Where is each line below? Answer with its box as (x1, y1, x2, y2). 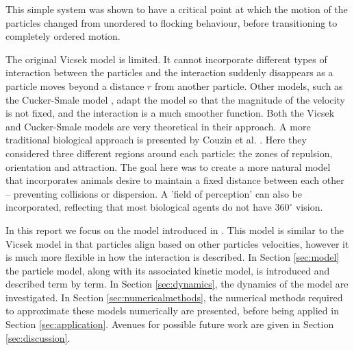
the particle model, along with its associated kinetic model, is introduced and (5, 263, 330, 277)
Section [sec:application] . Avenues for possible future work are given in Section (5, 317, 334, 331)
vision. (295, 200, 323, 214)
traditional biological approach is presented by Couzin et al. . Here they (5, 132, 307, 147)
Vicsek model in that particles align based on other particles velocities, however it (5, 236, 349, 250)
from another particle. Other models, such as (155, 78, 343, 93)
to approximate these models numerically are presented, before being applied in (5, 303, 339, 318)
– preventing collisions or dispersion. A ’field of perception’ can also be (5, 186, 303, 200)
